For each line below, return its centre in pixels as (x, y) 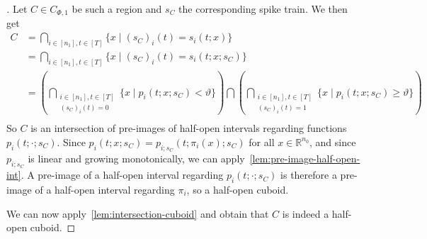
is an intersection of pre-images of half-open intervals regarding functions (189, 128)
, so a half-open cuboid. (238, 190)
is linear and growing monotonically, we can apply (136, 159)
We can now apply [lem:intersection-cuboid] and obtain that (138, 213)
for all (262, 141)
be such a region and (117, 9)
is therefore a (309, 175)
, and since (333, 141)
